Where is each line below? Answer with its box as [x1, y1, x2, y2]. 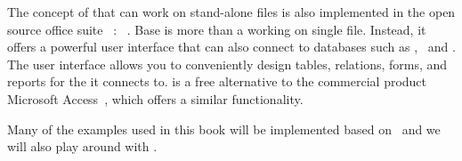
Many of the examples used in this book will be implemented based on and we [7, 119, 441, 138]
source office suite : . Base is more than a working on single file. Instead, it [7, 20, 426, 38]
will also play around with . [7, 137, 158, 156]
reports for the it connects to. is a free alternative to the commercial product [7, 72, 427, 91]
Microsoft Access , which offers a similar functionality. [7, 89, 304, 108]
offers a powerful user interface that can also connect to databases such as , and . [7, 37, 456, 56]
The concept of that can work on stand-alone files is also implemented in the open [7, 3, 456, 20]
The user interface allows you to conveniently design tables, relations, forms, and [7, 54, 448, 73]
